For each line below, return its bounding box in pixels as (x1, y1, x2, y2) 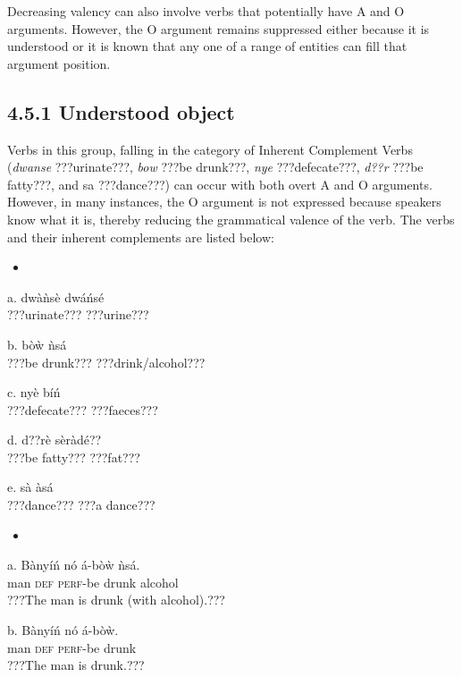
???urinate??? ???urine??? (7, 305, 149, 324)
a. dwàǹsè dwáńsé (7, 287, 105, 306)
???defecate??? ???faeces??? (7, 400, 158, 419)
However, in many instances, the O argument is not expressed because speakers (7, 192, 441, 211)
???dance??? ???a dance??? (7, 495, 155, 514)
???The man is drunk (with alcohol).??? (7, 590, 225, 609)
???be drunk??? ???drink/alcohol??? (7, 352, 206, 371)
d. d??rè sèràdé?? (7, 430, 102, 449)
